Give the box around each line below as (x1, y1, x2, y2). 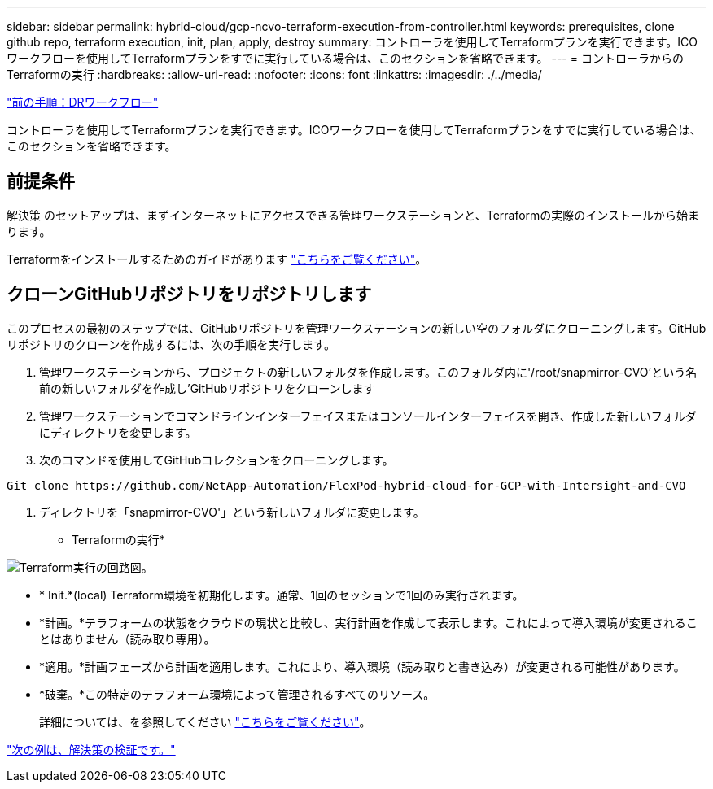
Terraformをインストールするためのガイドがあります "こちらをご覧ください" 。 (7, 251, 427, 266)
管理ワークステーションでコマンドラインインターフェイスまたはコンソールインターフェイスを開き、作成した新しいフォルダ (39, 408, 697, 423)
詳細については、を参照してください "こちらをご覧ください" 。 (39, 714, 371, 729)
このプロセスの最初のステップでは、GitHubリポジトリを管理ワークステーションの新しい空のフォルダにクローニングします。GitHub (7, 320, 706, 335)
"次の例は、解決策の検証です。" (7, 742, 176, 756)
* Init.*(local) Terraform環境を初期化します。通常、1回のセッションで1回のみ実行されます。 (39, 587, 524, 602)
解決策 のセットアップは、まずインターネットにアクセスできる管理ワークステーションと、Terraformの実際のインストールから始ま (7, 207, 700, 222)
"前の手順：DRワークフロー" (7, 95, 159, 109)
